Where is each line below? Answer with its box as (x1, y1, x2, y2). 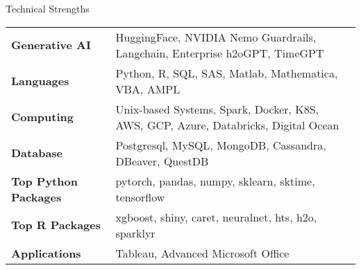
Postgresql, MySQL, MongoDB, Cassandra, (115, 136, 326, 153)
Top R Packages (11, 217, 101, 233)
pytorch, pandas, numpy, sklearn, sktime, (115, 172, 315, 189)
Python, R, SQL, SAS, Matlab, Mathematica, (115, 64, 338, 81)
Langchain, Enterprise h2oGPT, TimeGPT (115, 44, 324, 61)
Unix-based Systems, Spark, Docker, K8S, (115, 100, 319, 117)
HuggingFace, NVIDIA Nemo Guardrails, (115, 28, 317, 45)
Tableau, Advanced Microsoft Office (115, 244, 289, 261)
